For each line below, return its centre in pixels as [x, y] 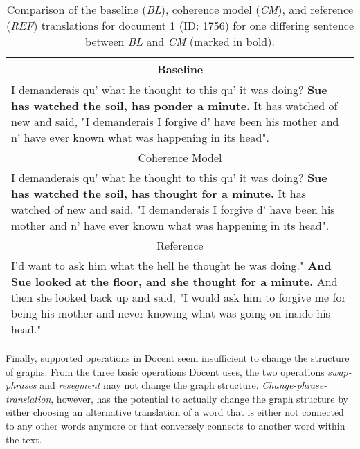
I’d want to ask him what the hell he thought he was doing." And [171, 265]
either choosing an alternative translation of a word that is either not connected [175, 412]
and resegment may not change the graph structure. [149, 385]
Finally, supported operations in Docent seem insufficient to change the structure [178, 358]
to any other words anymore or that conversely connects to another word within [175, 425]
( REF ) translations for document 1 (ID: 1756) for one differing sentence [180, 25]
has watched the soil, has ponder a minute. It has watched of [174, 106]
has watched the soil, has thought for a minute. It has [159, 193]
